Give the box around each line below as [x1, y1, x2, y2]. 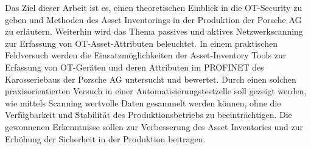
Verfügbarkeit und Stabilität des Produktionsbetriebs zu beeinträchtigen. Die [5, 108, 292, 121]
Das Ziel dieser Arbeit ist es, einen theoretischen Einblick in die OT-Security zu [5, 1, 302, 13]
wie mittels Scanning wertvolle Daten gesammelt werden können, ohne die [5, 96, 281, 109]
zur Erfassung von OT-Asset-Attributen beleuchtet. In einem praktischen [5, 36, 278, 49]
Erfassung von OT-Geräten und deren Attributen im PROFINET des [5, 60, 264, 73]
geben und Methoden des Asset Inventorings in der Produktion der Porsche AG [5, 13, 302, 26]
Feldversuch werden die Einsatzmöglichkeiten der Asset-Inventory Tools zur [5, 49, 287, 61]
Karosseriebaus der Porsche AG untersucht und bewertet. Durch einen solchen [5, 72, 296, 85]
